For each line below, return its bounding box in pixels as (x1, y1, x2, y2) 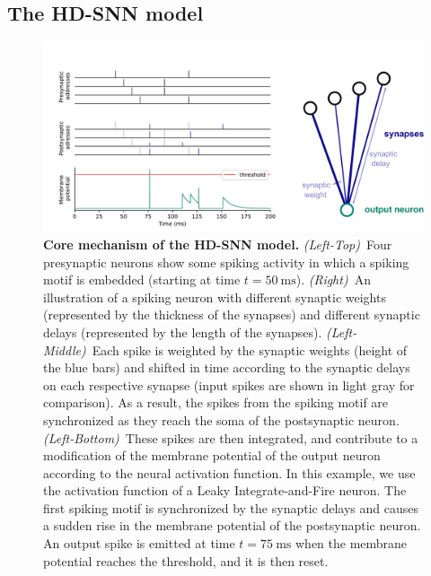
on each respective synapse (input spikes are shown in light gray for (43, 375, 415, 394)
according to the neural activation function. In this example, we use (43, 463, 416, 482)
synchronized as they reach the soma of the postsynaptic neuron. (43, 410, 400, 429)
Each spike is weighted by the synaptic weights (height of (92, 340, 408, 359)
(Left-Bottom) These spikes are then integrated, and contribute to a (43, 428, 418, 447)
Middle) (43, 340, 86, 359)
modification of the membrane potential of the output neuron (43, 446, 381, 465)
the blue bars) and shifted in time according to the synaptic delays (43, 358, 410, 377)
